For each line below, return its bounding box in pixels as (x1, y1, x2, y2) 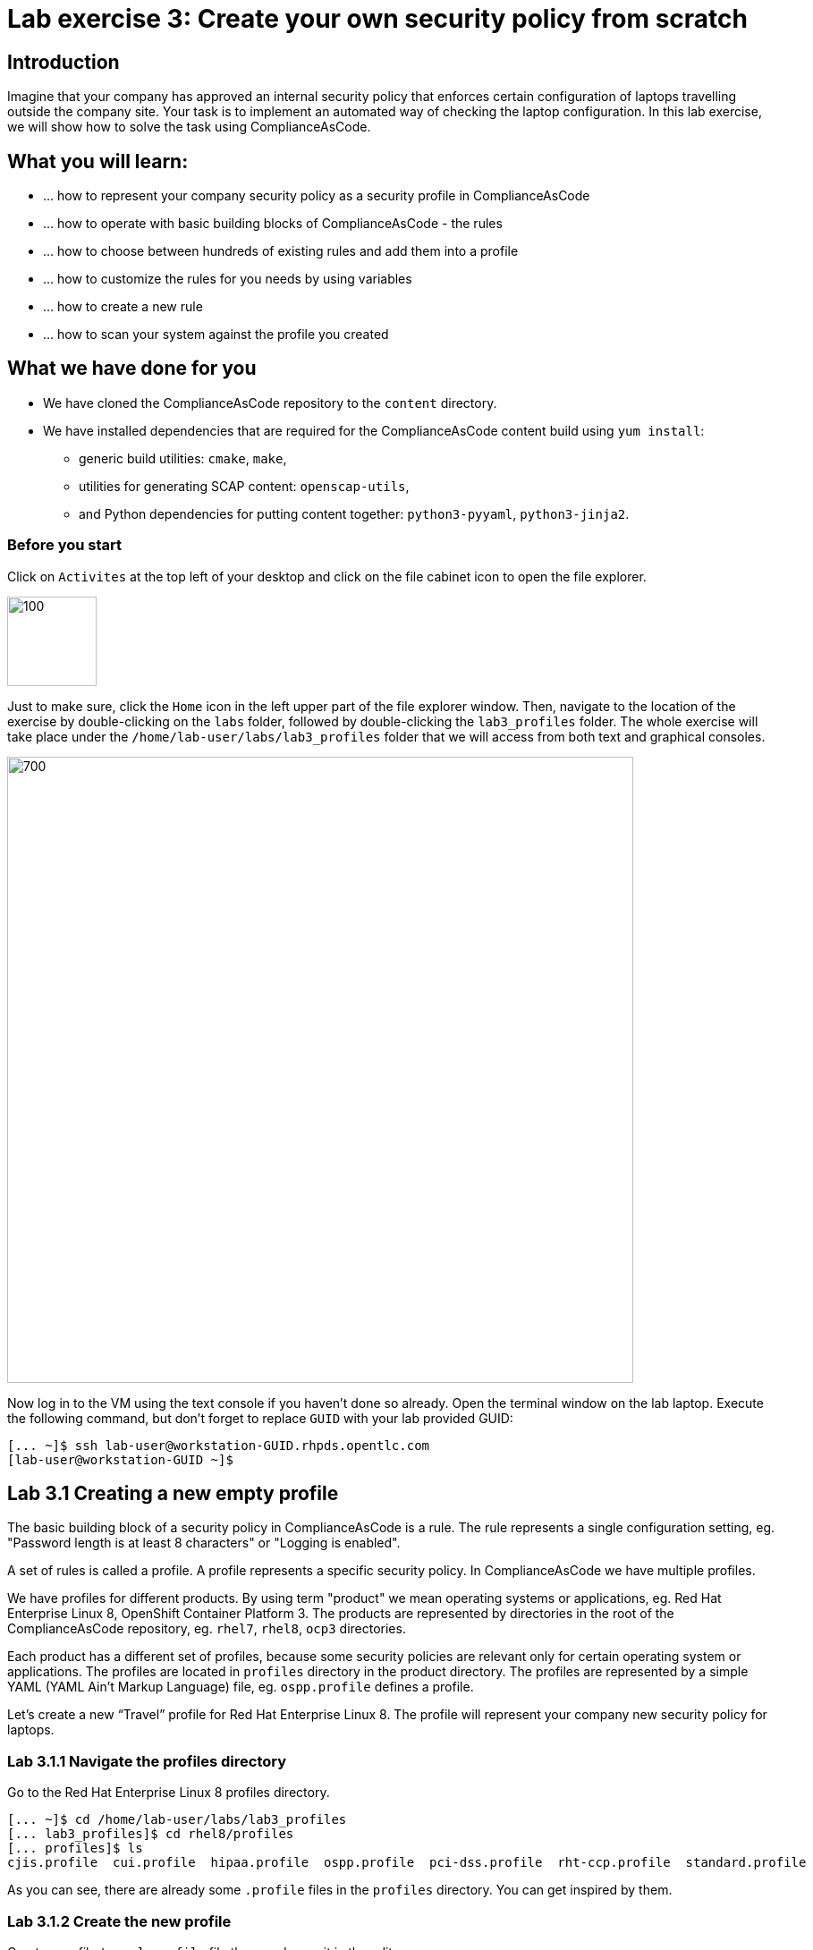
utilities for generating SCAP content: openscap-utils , (79, 478, 410, 494)
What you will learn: (7, 149, 189, 173)
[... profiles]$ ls (7, 1841, 143, 1856)
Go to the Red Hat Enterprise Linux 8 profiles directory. (7, 1785, 330, 1801)
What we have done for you (7, 357, 257, 380)
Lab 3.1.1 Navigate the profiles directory (7, 1751, 287, 1770)
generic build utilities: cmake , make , (79, 450, 287, 466)
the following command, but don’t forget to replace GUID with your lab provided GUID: (7, 1410, 513, 1426)
